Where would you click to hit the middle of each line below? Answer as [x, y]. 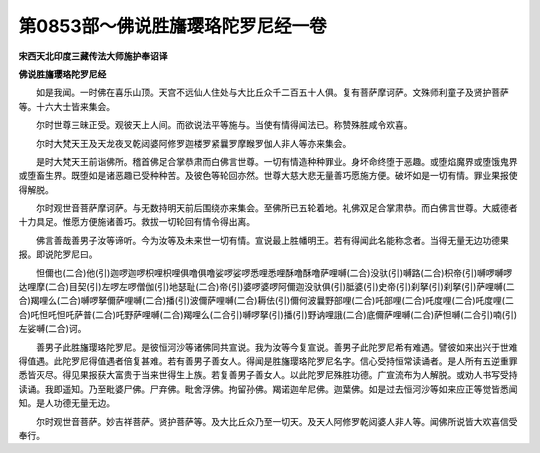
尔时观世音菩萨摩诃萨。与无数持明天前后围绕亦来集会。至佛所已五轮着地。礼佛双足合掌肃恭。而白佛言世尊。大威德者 [276, 208]
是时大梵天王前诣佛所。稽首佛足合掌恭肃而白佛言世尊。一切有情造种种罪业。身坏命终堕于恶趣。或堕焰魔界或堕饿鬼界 [276, 161]
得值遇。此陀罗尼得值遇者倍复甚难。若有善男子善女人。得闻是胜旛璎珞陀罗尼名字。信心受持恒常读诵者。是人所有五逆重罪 [268, 361]
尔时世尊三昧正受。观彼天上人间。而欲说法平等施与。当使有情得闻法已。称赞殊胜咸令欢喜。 [224, 125]
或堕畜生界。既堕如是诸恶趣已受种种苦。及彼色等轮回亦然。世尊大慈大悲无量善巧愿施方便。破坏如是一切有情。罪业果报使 [268, 176]
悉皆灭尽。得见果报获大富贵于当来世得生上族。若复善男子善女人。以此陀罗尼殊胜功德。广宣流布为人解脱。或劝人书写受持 [268, 375]
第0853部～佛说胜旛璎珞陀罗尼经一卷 [172, 26]
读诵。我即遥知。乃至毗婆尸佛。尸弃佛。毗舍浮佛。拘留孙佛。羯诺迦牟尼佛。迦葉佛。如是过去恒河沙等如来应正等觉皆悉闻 [268, 389]
